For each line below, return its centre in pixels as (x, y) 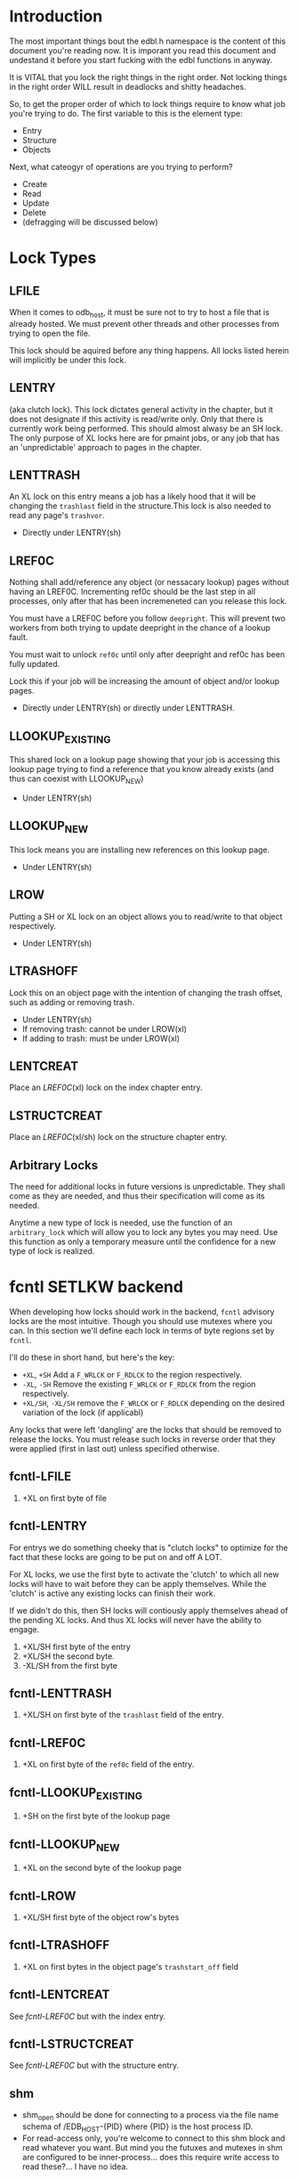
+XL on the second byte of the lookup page (102, 1868)
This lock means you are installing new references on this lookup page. (140, 850)
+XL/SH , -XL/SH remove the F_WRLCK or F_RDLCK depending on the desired (153, 1403)
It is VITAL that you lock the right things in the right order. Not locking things (148, 77)
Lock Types (53, 258)
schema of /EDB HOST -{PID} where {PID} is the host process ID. (137, 2127)
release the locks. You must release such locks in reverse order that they (142, 1439)
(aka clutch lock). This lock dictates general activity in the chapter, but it (141, 409)
